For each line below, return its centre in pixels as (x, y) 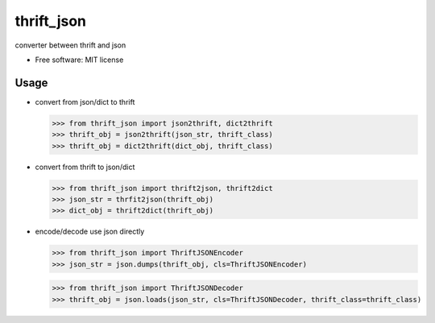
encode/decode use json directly (90, 232)
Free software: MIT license (79, 60)
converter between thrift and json (70, 45)
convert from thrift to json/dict (85, 167)
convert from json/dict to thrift (85, 101)
